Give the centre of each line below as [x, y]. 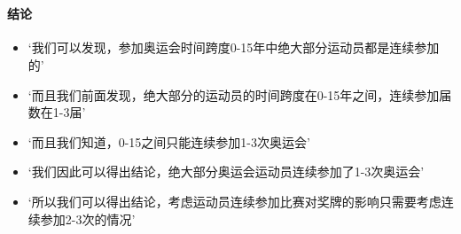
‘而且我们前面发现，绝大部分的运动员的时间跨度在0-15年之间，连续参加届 [240, 94]
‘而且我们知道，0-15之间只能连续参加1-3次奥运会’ [169, 141]
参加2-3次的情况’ [88, 218]
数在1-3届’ [57, 112]
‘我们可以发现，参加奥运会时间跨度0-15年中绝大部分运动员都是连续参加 [234, 47]
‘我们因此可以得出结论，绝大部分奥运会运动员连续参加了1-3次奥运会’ [226, 172]
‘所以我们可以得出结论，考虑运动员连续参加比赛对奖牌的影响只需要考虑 [234, 201]
